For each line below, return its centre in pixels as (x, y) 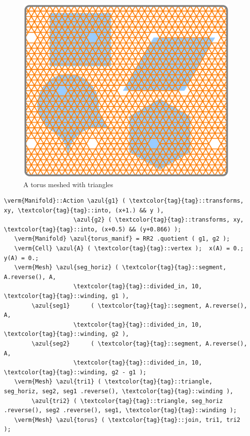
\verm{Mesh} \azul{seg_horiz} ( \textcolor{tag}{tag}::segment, (120, 268)
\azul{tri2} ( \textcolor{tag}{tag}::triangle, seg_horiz (127, 401)
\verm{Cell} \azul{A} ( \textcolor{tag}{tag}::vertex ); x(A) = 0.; (129, 249)
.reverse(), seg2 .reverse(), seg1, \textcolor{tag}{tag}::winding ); (120, 410)
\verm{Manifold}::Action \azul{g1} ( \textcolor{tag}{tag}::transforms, (124, 201)
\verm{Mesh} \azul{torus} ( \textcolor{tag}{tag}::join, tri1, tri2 (127, 420)
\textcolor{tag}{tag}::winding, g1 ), (67, 296)
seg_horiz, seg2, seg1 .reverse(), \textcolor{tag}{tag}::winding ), (119, 391)
